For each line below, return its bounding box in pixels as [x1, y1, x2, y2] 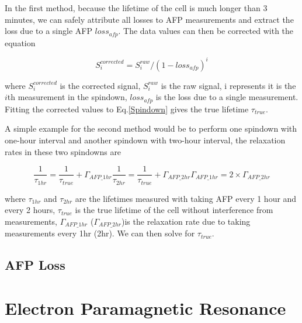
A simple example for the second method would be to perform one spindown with [5, 122, 297, 135]
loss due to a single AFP [5, 25, 92, 37]
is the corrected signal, [60, 79, 141, 91]
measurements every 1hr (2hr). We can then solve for [5, 227, 195, 239]
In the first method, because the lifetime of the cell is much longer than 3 [5, 2, 268, 13]
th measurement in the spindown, [7, 91, 127, 103]
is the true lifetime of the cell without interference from [75, 204, 273, 216]
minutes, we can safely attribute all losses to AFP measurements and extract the [5, 13, 294, 25]
